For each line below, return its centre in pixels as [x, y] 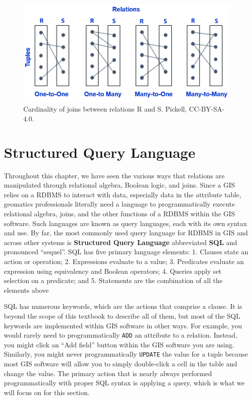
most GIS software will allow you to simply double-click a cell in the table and [121, 364]
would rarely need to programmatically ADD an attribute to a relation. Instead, [121, 335]
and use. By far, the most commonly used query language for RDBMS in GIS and [126, 233]
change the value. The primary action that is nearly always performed [108, 373]
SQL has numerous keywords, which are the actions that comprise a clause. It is [123, 306]
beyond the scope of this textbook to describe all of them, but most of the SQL [122, 316]
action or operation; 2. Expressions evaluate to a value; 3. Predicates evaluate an [124, 261]
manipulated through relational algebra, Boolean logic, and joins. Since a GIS [119, 185]
